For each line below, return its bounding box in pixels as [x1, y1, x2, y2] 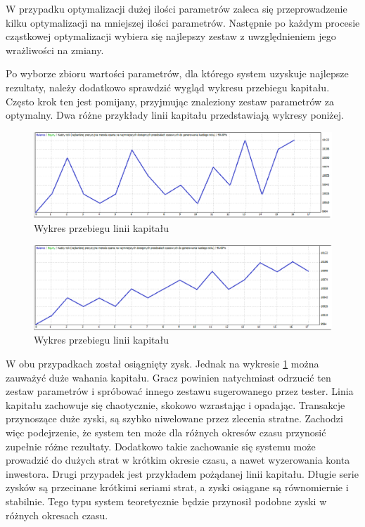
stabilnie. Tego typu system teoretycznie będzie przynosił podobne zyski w [6, 493, 327, 508]
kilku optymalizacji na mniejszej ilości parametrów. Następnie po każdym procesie [6, 15, 360, 30]
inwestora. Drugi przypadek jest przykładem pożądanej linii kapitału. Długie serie [6, 466, 359, 481]
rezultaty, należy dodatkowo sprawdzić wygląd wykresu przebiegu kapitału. [6, 79, 330, 94]
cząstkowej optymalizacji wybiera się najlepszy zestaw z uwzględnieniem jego [6, 29, 336, 44]
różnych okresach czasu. [6, 507, 108, 522]
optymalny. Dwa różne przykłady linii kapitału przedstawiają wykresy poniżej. [6, 108, 344, 122]
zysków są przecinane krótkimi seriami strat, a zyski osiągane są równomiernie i [6, 480, 349, 495]
